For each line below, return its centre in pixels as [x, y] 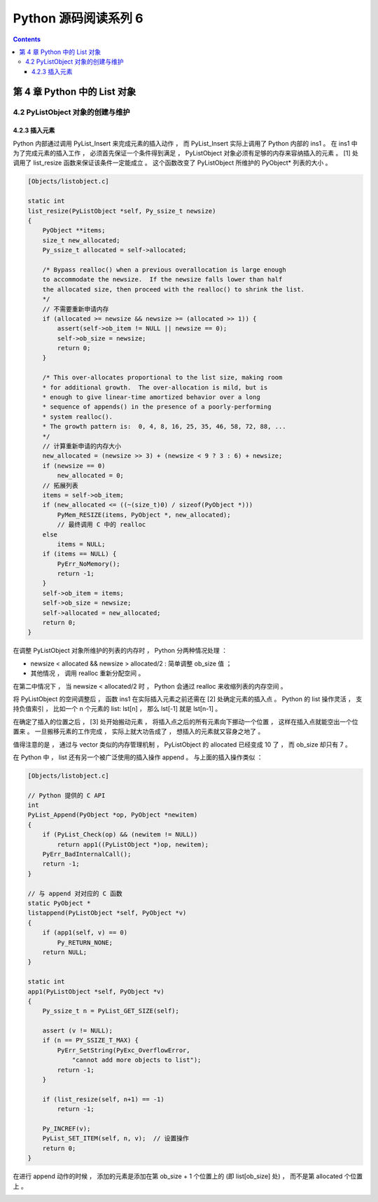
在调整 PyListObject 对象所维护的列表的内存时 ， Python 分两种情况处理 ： [120, 651]
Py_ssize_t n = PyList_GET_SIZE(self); [111, 1011]
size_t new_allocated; [81, 240]
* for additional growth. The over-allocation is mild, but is [155, 387]
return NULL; [65, 952]
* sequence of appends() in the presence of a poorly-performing [157, 407]
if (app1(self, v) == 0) [85, 933]
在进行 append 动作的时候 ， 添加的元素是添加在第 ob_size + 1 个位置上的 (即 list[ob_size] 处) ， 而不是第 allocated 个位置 [188, 1176]
